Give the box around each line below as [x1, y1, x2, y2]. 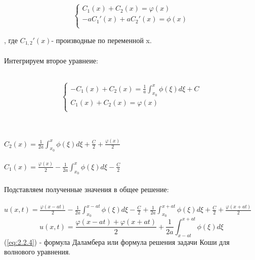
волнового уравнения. [4, 246, 71, 257]
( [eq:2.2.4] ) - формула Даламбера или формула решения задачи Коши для [4, 236, 230, 247]
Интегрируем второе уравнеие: [4, 55, 98, 65]
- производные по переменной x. [51, 34, 152, 45]
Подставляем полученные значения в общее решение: [4, 183, 169, 194]
